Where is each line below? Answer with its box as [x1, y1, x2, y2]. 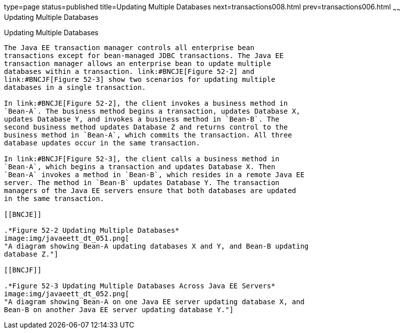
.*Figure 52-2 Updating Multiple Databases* [4, 226, 180, 234]
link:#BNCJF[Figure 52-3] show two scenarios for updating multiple [4, 75, 275, 83]
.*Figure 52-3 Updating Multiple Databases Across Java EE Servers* [4, 281, 275, 290]
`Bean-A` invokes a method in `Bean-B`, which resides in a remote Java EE [4, 170, 304, 179]
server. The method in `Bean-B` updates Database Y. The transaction [4, 178, 280, 187]
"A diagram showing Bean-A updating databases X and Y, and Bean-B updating [4, 242, 309, 250]
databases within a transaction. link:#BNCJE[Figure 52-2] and [4, 67, 254, 75]
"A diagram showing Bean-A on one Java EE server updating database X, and [4, 297, 304, 306]
